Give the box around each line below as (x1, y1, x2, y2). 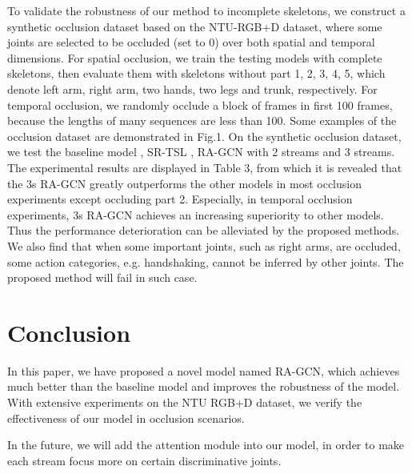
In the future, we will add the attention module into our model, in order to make (7, 436, 405, 453)
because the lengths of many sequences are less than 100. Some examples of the (7, 112, 397, 129)
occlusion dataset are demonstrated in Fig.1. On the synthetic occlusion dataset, (7, 127, 402, 144)
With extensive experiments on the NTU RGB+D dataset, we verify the (7, 394, 362, 410)
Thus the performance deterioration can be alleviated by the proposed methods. (7, 222, 400, 239)
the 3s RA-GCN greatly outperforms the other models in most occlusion (7, 175, 362, 191)
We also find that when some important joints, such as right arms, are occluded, (7, 237, 401, 254)
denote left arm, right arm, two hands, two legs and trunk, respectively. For (7, 80, 378, 97)
